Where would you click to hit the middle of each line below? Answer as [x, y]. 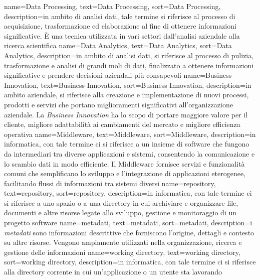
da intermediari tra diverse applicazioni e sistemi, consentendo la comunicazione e [129, 153]
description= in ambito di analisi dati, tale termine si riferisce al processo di [120, 16]
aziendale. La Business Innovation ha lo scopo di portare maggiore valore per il [126, 114]
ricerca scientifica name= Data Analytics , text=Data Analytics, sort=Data [118, 45]
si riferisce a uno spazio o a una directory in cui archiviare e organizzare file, [121, 202]
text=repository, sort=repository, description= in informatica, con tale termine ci [128, 193]
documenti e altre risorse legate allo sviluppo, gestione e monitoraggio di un [120, 213]
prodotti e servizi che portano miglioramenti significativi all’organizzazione [118, 104]
